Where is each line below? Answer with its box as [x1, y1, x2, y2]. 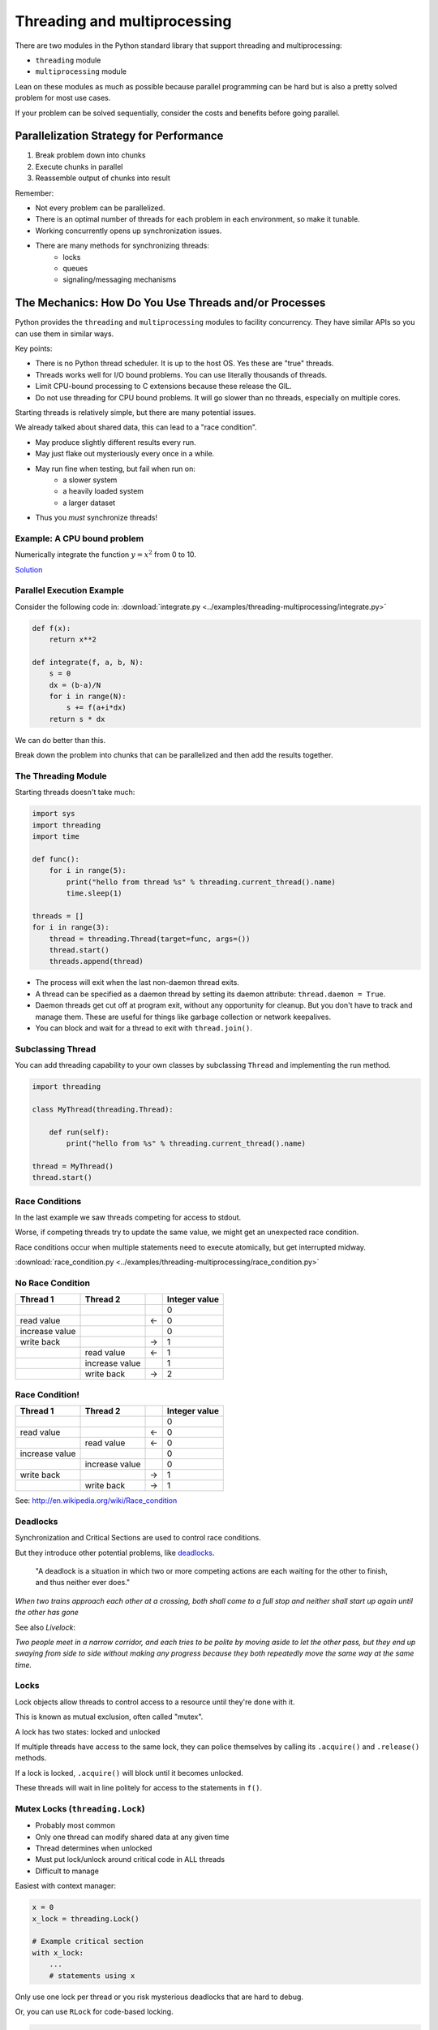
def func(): [32, 854, 80, 864]
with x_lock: [32, 1948, 84, 1957]
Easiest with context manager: [15, 1881, 117, 1891]
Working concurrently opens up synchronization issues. [35, 226, 222, 235]
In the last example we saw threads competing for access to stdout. [15, 1212, 242, 1222]
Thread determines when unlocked [35, 1843, 152, 1853]
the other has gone [15, 1608, 79, 1618]
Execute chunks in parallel [35, 162, 123, 171]
